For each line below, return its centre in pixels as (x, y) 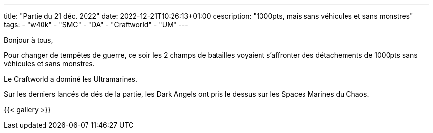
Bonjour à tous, (29, 40)
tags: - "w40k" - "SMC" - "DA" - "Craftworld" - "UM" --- (96, 24)
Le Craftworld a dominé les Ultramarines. (71, 79)
